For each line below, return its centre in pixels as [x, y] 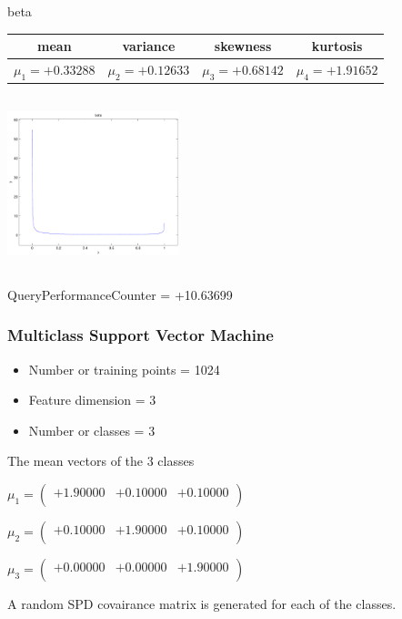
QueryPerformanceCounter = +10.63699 [120, 294]
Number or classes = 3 [92, 430]
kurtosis [337, 46]
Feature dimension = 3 [92, 400]
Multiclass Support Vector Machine [141, 335]
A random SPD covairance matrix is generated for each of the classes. [202, 603]
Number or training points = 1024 [124, 369]
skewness [243, 46]
